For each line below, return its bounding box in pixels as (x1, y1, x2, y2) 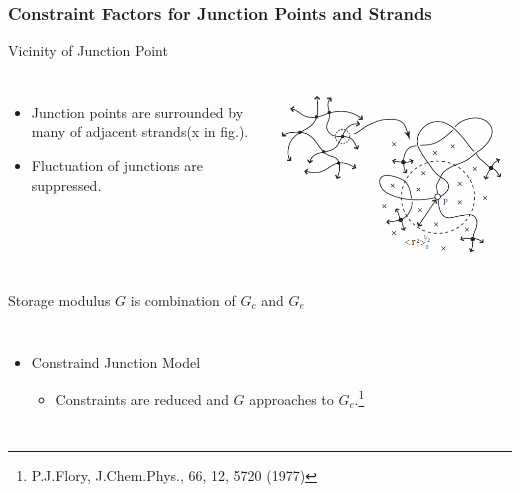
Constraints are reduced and (55, 388, 229, 409)
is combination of (130, 289, 236, 310)
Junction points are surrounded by (31, 101, 244, 122)
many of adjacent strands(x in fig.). (31, 121, 249, 142)
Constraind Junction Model (31, 351, 201, 372)
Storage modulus (8, 289, 111, 310)
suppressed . (31, 174, 102, 195)
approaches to (249, 388, 334, 409)
